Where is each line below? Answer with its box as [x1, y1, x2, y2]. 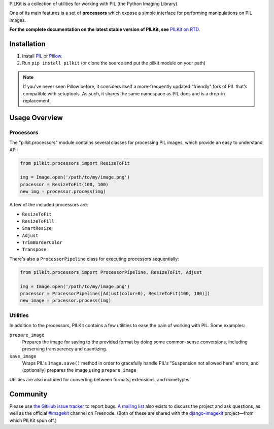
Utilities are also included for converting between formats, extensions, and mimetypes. [9, 376, 191, 382]
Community [9, 389, 48, 398]
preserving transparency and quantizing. [22, 346, 108, 352]
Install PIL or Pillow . [22, 53, 63, 59]
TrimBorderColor [22, 240, 63, 245]
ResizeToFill [22, 218, 55, 224]
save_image [9, 353, 37, 359]
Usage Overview [9, 113, 63, 122]
